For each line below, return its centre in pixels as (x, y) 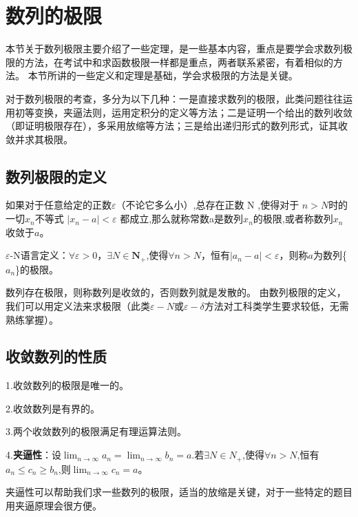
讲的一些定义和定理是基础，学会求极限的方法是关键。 (177, 75)
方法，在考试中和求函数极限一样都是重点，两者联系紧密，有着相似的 (179, 62)
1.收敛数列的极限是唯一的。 (67, 385)
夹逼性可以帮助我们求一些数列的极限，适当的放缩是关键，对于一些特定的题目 (179, 492)
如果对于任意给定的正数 (59, 205)
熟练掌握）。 (32, 319)
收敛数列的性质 (56, 356)
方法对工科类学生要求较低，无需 (276, 305)
